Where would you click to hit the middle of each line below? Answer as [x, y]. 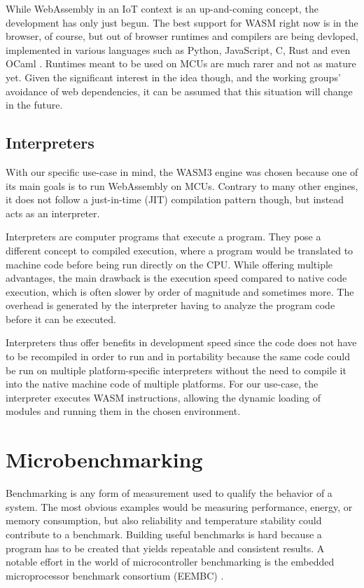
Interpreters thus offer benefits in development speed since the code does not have [181, 342]
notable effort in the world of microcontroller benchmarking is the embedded [170, 562]
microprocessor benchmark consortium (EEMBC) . [115, 575]
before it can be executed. [61, 319]
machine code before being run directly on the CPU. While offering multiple [169, 264]
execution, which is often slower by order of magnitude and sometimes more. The [180, 291]
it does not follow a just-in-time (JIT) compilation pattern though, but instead [175, 199]
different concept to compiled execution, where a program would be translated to [180, 250]
